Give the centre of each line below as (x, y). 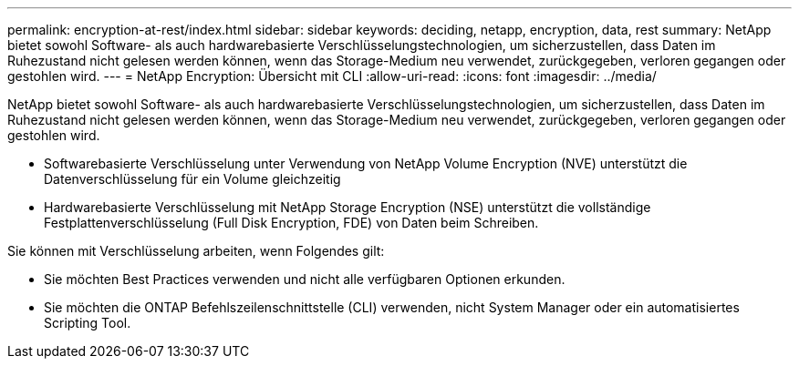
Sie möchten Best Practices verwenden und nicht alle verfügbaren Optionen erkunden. (305, 279)
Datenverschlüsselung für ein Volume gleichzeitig (192, 179)
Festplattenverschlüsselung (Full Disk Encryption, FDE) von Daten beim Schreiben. (291, 223)
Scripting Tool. (88, 323)
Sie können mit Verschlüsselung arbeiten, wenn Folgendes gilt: (196, 251)
